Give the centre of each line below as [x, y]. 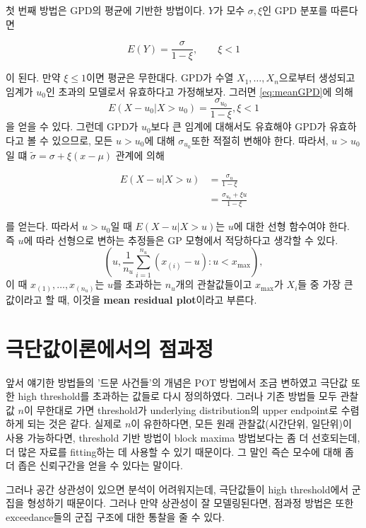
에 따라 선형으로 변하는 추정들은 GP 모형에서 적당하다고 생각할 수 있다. [181, 240]
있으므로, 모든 [82, 140]
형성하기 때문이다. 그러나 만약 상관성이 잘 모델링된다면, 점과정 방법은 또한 [190, 503]
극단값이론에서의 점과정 [110, 348]
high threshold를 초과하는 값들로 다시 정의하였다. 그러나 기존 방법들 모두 [177, 396]
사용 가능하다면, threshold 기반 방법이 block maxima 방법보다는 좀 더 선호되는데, [183, 438]
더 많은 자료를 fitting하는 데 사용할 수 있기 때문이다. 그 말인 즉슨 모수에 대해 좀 [180, 451]
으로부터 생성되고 [317, 78]
